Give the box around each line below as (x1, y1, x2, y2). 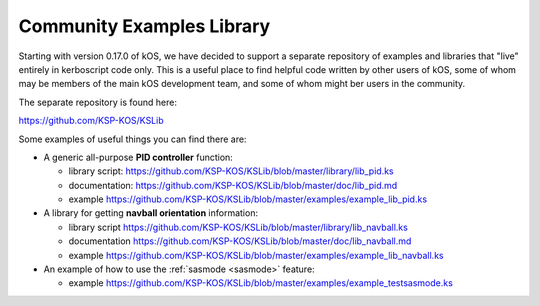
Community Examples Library (18, 15, 271, 37)
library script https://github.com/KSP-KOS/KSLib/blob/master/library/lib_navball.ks (68, 221, 409, 233)
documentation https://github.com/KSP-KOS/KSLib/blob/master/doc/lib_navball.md (68, 235, 412, 247)
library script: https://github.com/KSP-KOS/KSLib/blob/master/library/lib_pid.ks (68, 165, 394, 177)
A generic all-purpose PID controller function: (43, 151, 234, 163)
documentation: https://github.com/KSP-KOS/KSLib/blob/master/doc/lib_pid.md (68, 179, 398, 191)
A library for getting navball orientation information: (43, 207, 259, 219)
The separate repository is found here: (18, 96, 177, 108)
